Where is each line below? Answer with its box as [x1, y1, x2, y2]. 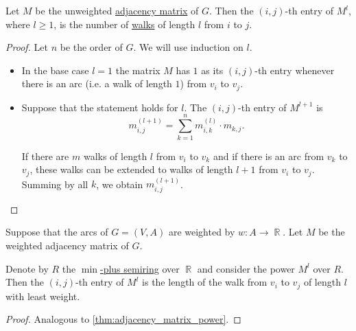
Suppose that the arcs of [5, 225, 108, 239]
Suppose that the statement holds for [21, 100, 178, 114]
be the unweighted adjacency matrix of [35, 3, 199, 17]
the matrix [115, 62, 161, 77]
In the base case [21, 62, 89, 77]
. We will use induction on [133, 40, 244, 54]
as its [201, 62, 224, 77]
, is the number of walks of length [54, 16, 195, 31]
